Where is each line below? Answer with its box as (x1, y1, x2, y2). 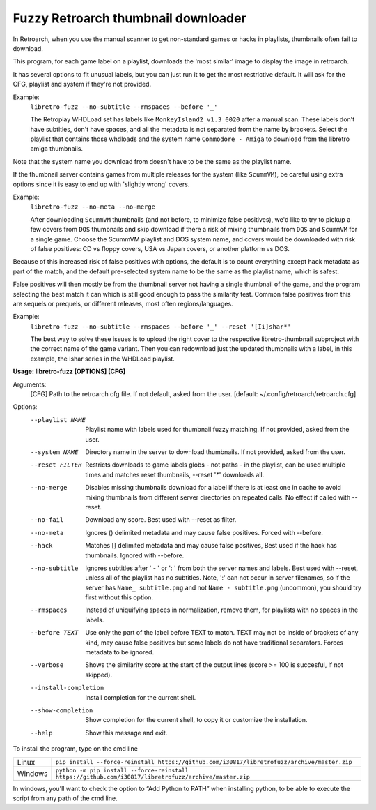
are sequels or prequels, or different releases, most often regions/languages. (13, 299, 233, 308)
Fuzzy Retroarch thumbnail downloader (13, 10, 246, 26)
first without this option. (85, 593, 153, 601)
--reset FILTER (30, 461, 83, 469)
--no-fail (30, 516, 64, 524)
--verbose (30, 661, 64, 669)
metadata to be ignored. (85, 648, 155, 657)
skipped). (85, 670, 113, 679)
